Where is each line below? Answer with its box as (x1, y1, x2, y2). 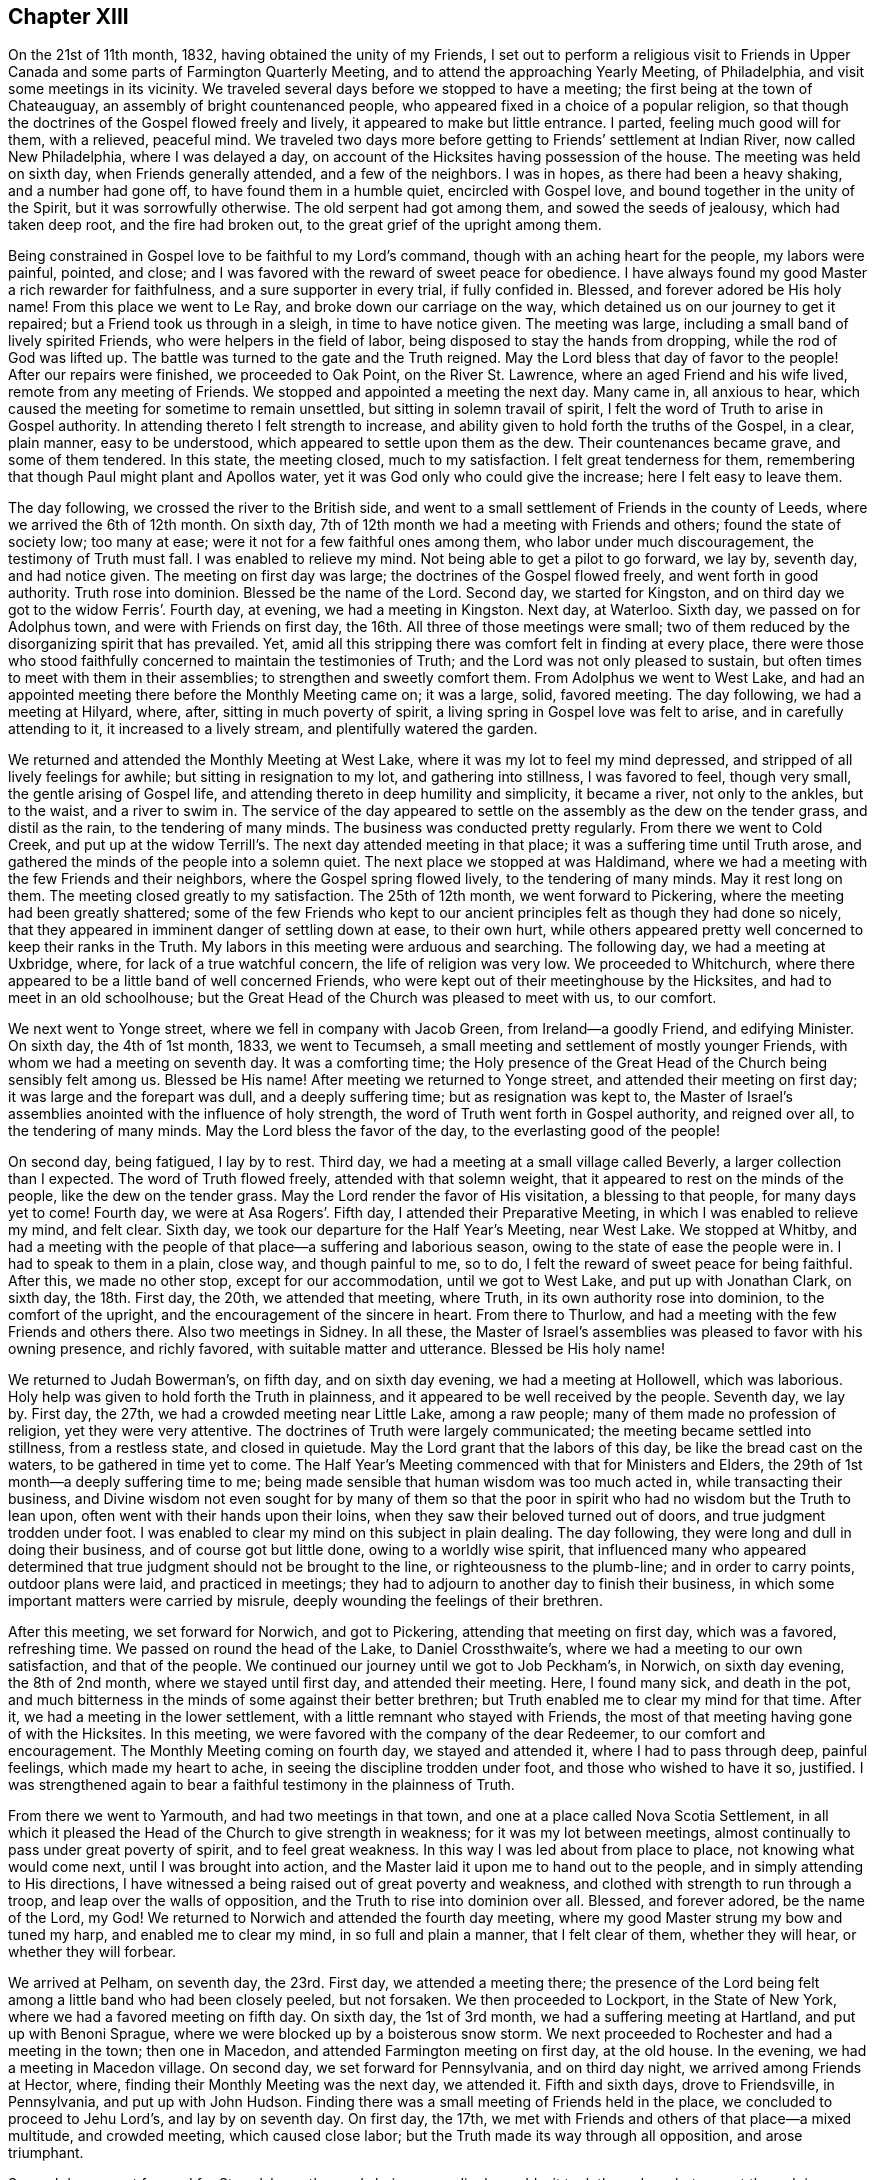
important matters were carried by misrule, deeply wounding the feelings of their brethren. (8, 1592, 603, 1610)
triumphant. (8, 2144, 84, 2162)
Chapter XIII (8, 4, 129, 29)
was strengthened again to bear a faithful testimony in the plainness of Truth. (8, 1776, 515, 1794)
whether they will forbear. (8, 1943, 177, 1961)
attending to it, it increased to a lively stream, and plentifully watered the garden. (8, 720, 538, 738)
